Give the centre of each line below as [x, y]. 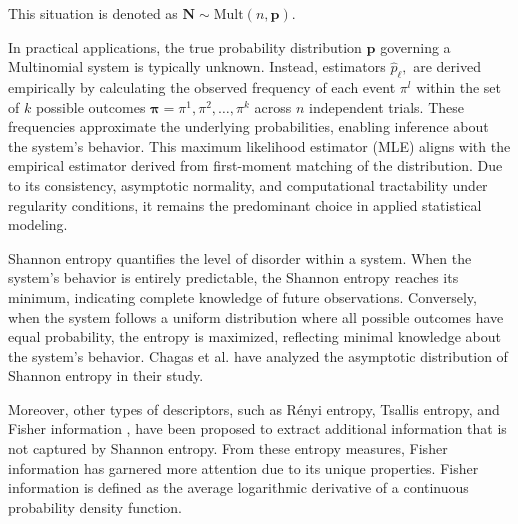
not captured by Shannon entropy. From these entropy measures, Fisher [228, 448]
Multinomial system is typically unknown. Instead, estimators [197, 66]
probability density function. [95, 506]
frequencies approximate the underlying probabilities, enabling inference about [248, 126]
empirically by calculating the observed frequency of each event [202, 86]
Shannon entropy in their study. [106, 375]
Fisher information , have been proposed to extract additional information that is [257, 428]
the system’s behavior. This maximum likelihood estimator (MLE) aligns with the [259, 145]
